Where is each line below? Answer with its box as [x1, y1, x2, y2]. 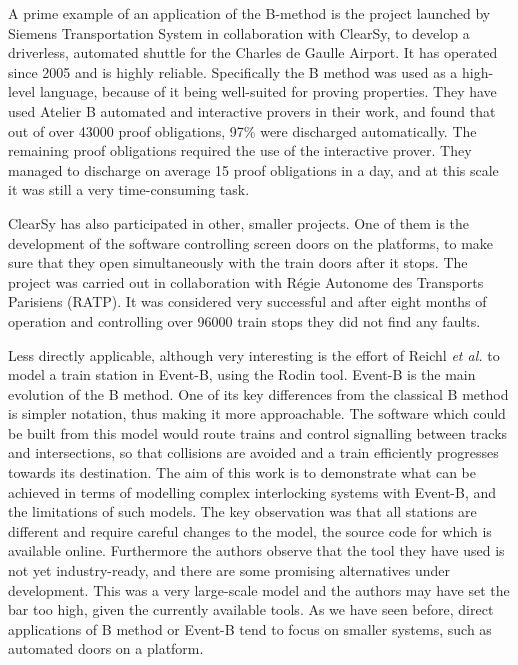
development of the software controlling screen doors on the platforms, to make [8, 232, 494, 253]
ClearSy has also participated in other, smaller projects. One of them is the [8, 212, 470, 233]
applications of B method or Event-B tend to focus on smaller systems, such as [8, 618, 492, 639]
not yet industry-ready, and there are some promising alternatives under [8, 560, 450, 581]
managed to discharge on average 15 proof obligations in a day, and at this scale [8, 159, 499, 180]
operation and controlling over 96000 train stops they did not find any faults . [8, 310, 481, 331]
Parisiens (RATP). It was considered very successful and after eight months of [8, 291, 487, 312]
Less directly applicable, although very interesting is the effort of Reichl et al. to [8, 344, 500, 365]
